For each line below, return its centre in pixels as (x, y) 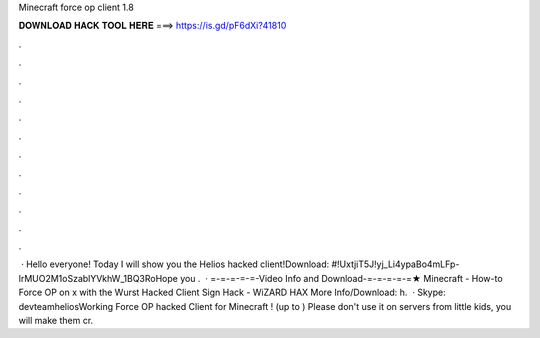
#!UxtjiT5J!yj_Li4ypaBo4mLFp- (395, 264)
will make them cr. (56, 321)
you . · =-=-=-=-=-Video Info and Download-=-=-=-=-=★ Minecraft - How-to (342, 278)
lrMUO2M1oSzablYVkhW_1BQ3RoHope (98, 278)
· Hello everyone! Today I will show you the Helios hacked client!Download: (175, 264)
